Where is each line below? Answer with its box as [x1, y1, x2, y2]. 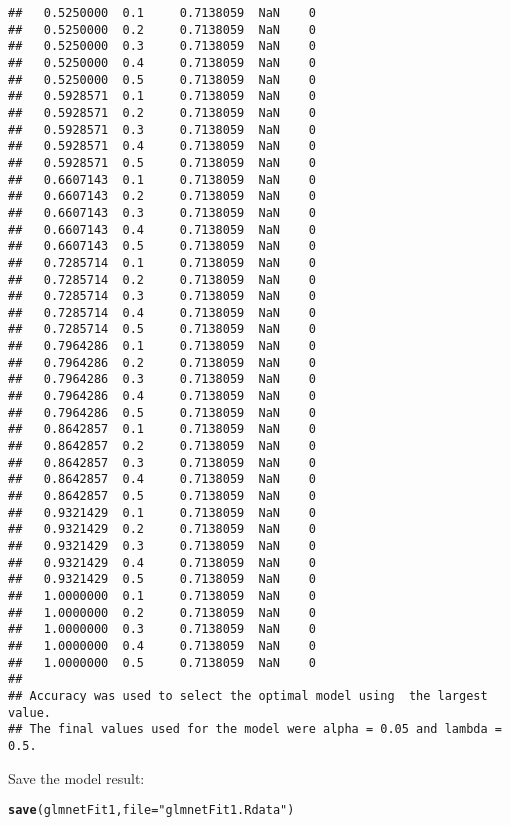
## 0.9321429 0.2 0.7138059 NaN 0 [8, 522, 316, 537]
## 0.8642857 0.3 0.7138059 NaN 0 [8, 455, 316, 470]
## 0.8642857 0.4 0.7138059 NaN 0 [8, 472, 316, 487]
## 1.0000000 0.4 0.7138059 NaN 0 [8, 638, 316, 653]
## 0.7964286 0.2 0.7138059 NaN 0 [8, 355, 316, 370]
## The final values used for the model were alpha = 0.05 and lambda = [8, 722, 502, 737]
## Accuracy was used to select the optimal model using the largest [8, 688, 488, 703]
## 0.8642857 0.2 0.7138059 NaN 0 [8, 439, 316, 454]
